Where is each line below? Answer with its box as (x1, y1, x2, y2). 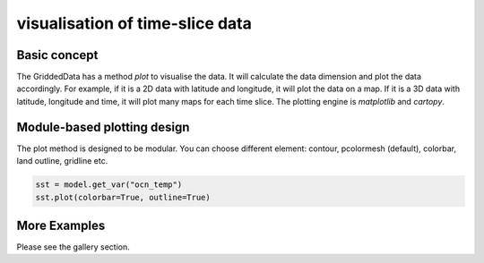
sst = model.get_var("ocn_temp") (35, 180, 183, 190)
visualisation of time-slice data (16, 13, 253, 33)
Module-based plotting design (16, 119, 190, 134)
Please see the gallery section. (16, 242, 130, 252)
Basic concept (16, 47, 99, 63)
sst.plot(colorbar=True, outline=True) (35, 192, 211, 202)
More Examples (16, 217, 106, 233)
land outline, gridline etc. (16, 156, 108, 166)
